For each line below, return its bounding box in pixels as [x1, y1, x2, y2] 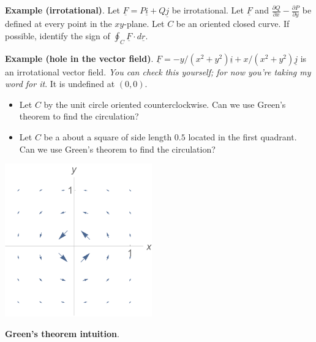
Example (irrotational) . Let [5, 4, 120, 16]
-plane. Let [124, 17, 165, 30]
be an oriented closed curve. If [176, 17, 290, 30]
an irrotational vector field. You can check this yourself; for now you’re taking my [5, 65, 311, 78]
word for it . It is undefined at [5, 77, 115, 90]
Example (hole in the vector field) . [5, 51, 154, 64]
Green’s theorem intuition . [5, 327, 119, 340]
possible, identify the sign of [5, 29, 110, 42]
